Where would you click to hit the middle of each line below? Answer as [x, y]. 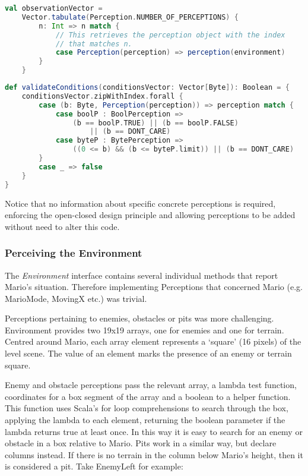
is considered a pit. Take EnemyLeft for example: [94, 466]
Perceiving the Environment [74, 253]
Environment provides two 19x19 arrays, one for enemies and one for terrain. [145, 330]
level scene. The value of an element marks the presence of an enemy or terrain [148, 353]
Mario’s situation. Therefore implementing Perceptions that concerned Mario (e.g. [154, 287]
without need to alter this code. [62, 226]
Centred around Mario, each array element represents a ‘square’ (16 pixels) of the [153, 341]
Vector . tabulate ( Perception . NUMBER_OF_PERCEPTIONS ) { [130, 17]
